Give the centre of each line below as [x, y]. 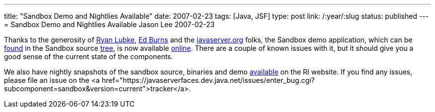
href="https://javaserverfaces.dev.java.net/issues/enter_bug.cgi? [208, 80]
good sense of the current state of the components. [89, 56]
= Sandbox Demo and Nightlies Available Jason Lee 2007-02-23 [109, 24]
